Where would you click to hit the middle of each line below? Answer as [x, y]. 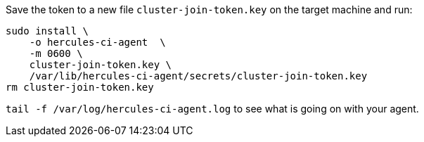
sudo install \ [47, 31]
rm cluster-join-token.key [80, 87]
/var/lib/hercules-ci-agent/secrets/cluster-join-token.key [198, 76]
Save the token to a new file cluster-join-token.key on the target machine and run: [209, 9]
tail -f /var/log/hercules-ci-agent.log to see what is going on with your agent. [212, 109]
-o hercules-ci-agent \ [97, 42]
